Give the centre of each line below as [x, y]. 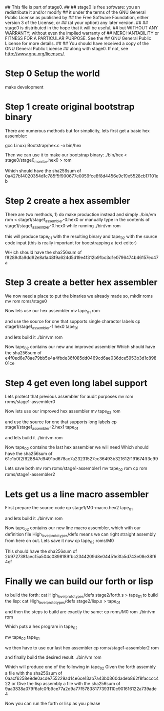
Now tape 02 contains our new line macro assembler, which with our [73, 528]
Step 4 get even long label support [76, 383]
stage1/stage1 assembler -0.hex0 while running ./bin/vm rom [63, 226]
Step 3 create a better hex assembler [81, 282]
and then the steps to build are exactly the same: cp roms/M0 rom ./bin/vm [80, 612]
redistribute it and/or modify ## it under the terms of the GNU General [75, 12]
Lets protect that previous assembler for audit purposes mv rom [69, 397]
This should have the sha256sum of [41, 551]
